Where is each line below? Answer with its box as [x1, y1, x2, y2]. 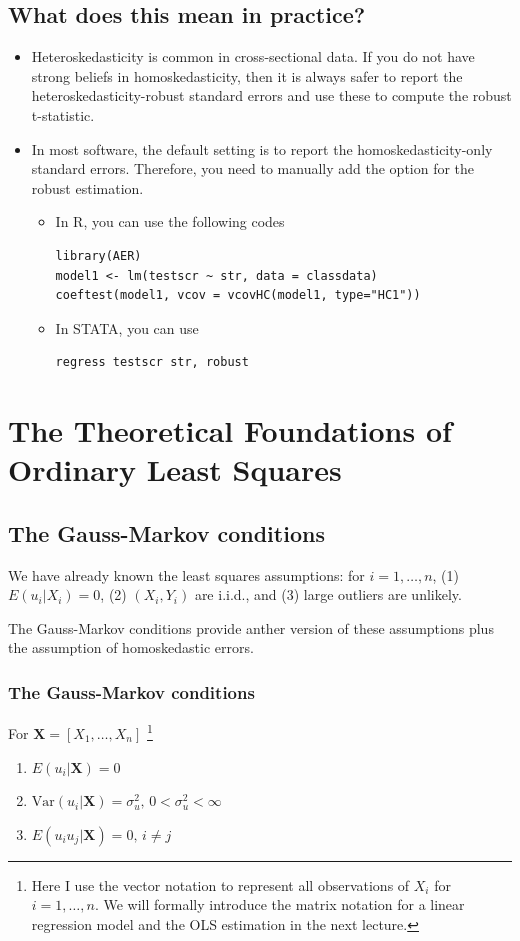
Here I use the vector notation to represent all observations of [31, 874, 410, 895]
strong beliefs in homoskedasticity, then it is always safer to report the [31, 65, 463, 86]
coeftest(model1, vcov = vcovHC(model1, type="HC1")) [55, 288, 421, 303]
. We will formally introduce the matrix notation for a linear [94, 894, 465, 915]
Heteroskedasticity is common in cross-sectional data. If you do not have [31, 46, 475, 67]
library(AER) [55, 248, 142, 263]
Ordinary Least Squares [8, 449, 342, 490]
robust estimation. [31, 177, 144, 198]
